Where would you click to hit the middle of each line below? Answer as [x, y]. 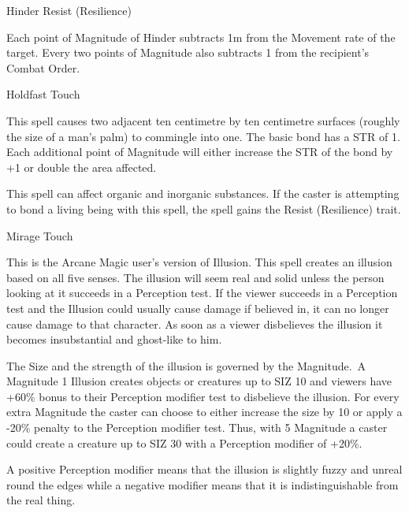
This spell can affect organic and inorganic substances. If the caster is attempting [203, 193]
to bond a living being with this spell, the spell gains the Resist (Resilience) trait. [204, 208]
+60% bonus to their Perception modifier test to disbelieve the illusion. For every [203, 396]
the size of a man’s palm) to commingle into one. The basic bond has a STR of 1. [203, 136]
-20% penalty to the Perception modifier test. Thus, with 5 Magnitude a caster [197, 427]
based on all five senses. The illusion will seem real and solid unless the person [195, 277]
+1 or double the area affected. [82, 167]
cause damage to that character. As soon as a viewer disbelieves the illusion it [195, 323]
